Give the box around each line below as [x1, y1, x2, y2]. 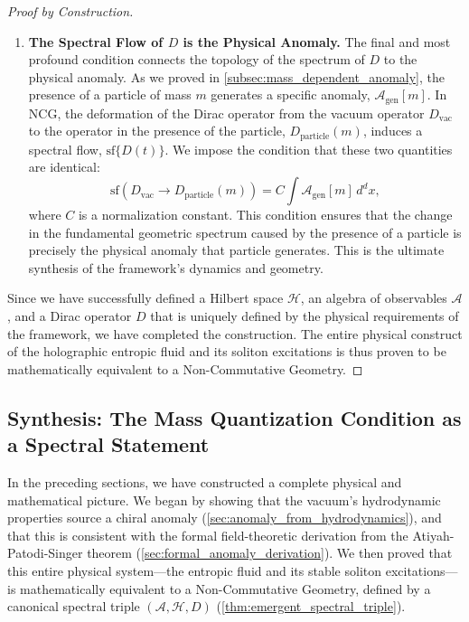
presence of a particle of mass [28, 85, 192, 104]
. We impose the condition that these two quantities [164, 139, 453, 158]
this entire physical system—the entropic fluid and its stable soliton [7, 561, 382, 580]
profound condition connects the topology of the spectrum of [28, 50, 365, 69]
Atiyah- [412, 525, 455, 544]
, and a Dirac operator [7, 306, 132, 325]
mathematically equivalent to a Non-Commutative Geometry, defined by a [20, 579, 431, 598]
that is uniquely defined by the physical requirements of [150, 306, 459, 325]
